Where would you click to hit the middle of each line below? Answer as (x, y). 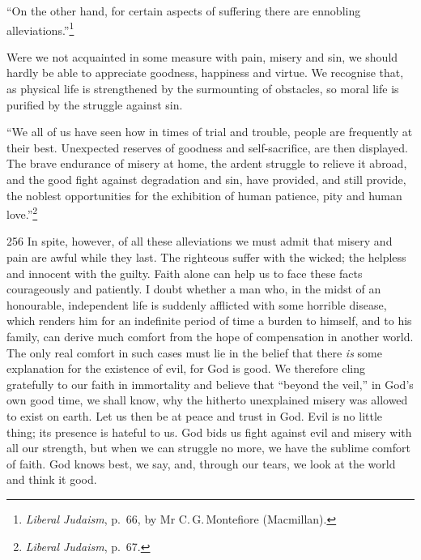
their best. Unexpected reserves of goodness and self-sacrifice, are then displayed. (207, 147)
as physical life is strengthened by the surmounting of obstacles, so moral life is (203, 89)
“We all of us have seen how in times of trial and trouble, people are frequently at (210, 132)
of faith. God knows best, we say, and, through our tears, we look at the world (201, 463)
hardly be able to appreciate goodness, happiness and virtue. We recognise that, (205, 73)
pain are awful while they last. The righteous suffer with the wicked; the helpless (206, 257)
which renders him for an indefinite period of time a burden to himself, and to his (209, 321)
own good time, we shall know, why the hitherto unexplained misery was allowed (207, 400)
